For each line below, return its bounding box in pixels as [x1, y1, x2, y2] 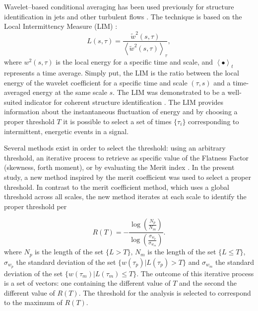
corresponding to [188, 116, 239, 126]
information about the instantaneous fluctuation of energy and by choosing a [4, 106, 238, 117]
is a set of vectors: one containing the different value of [4, 278, 171, 288]
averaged [4, 87, 31, 97]
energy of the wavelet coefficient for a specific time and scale [4, 77, 188, 87]
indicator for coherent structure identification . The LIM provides [24, 96, 224, 107]
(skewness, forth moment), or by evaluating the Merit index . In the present [4, 162, 235, 172]
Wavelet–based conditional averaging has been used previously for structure [4, 1, 234, 11]
